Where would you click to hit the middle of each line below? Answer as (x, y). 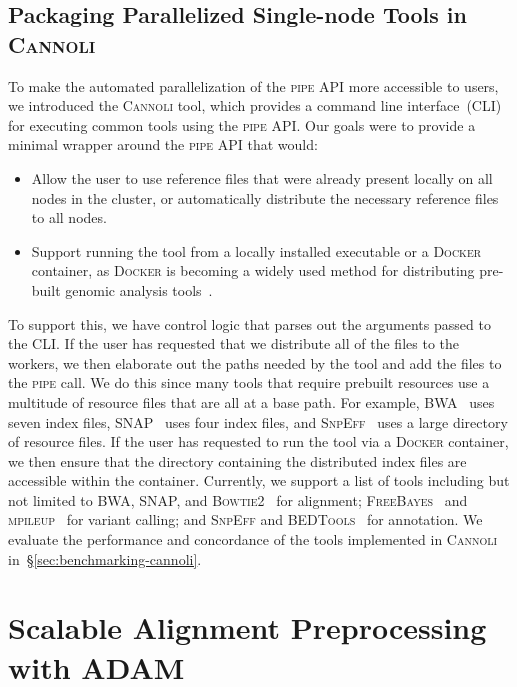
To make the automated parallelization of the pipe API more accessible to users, (253, 85)
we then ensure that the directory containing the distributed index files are (237, 460)
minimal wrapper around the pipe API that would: (163, 144)
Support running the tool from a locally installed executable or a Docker (256, 250)
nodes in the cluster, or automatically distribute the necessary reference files (265, 197)
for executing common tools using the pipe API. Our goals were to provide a (242, 124)
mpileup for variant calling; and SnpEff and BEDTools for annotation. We (245, 519)
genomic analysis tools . (139, 289)
